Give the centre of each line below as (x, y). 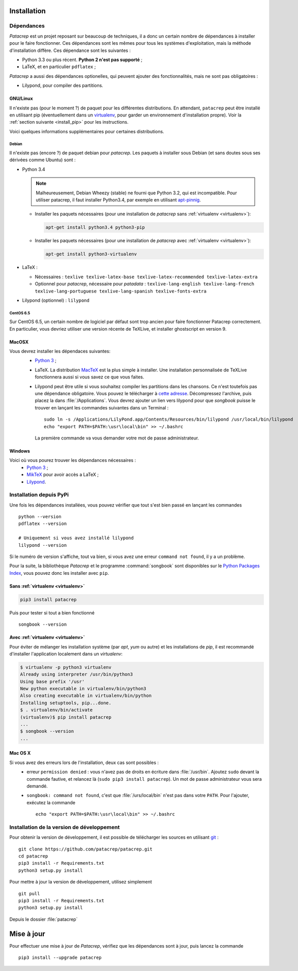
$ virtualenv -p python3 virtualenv (66, 667)
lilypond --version (43, 545)
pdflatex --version (43, 524)
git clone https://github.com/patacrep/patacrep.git (85, 849)
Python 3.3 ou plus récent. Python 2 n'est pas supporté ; (82, 60)
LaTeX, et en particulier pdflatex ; (59, 67)
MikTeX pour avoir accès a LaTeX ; (63, 475)
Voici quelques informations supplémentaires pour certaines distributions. (87, 131)
